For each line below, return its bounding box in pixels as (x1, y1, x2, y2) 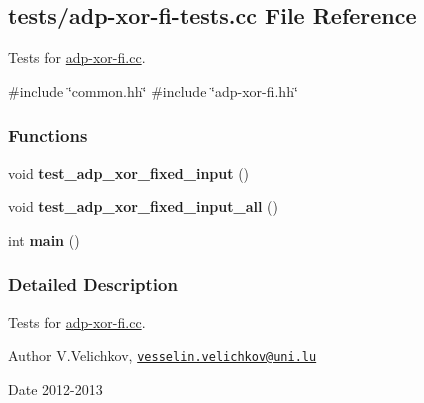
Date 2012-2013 (8, 378, 103, 399)
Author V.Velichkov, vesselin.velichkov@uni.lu (8, 345, 317, 366)
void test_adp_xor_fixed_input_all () (8, 196, 278, 217)
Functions (8, 123, 88, 148)
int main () (8, 229, 80, 250)
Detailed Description (8, 272, 178, 297)
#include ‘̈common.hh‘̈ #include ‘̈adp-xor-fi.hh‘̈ (8, 80, 298, 101)
